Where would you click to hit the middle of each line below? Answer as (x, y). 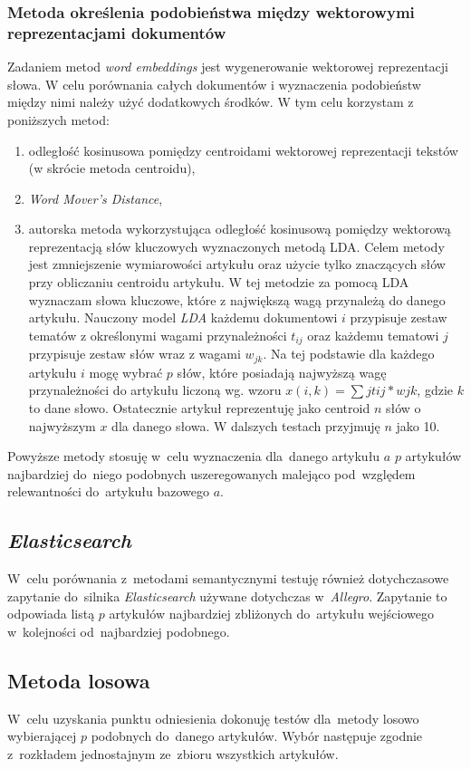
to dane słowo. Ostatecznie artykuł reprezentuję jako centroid (199, 407)
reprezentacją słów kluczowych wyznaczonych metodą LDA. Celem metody (236, 246)
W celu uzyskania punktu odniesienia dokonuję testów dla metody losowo (213, 718)
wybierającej (42, 736)
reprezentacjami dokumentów (117, 32)
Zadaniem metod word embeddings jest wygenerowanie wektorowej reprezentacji (228, 67)
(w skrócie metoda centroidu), (112, 168)
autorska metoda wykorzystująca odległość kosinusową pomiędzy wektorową (240, 229)
